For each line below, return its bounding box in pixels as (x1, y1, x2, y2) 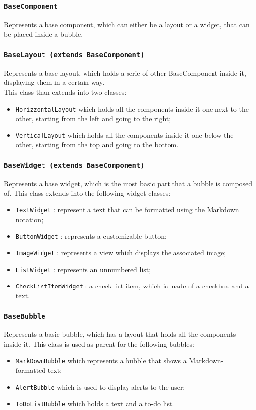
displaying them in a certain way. (4, 77, 105, 87)
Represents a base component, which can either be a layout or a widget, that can (4, 19, 250, 29)
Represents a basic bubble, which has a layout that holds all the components (4, 329, 236, 339)
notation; (15, 214, 43, 224)
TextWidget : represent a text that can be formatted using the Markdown (15, 205, 239, 214)
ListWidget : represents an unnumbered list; (15, 264, 151, 274)
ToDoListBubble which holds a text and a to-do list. (15, 398, 174, 409)
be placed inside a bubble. (4, 29, 83, 39)
